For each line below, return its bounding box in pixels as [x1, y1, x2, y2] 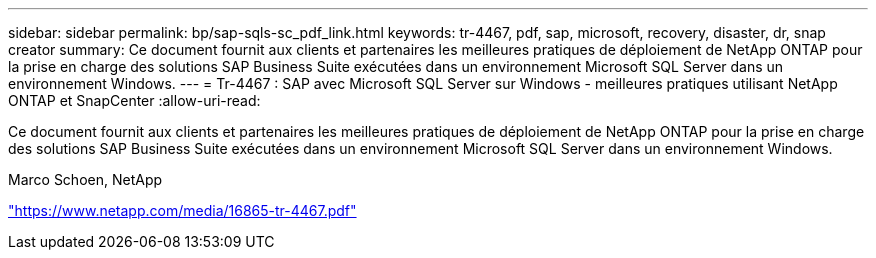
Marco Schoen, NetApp [8, 171, 163, 188]
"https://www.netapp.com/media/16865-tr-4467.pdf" [8, 202, 357, 219]
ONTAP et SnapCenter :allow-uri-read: [8, 92, 261, 109]
